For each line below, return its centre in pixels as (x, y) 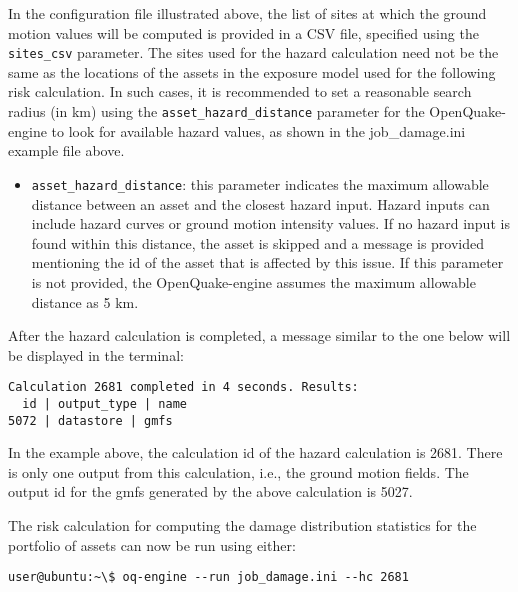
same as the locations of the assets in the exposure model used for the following (252, 71)
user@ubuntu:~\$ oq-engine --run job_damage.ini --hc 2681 (208, 577)
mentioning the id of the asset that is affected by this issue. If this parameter (267, 262)
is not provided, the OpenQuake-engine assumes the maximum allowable (253, 281)
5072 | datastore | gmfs (90, 420)
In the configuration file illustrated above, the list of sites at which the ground (247, 13)
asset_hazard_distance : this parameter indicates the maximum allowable (260, 183)
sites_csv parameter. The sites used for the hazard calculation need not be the (253, 52)
